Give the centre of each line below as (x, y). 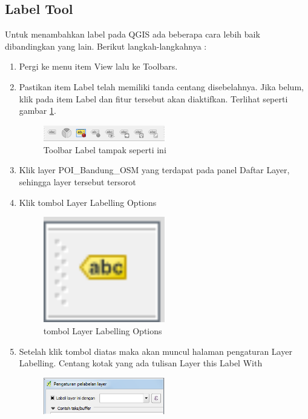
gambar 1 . (38, 111)
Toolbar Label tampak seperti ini (105, 149)
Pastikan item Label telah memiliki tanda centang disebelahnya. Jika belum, (161, 86)
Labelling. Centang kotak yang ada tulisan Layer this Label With (141, 363)
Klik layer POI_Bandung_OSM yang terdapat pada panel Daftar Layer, (154, 170)
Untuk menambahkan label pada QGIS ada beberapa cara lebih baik (133, 34)
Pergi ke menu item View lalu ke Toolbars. (98, 66)
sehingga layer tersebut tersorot (77, 182)
